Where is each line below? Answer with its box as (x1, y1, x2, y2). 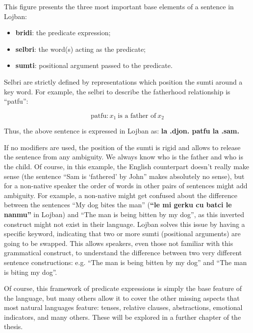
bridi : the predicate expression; (15, 27, 111, 38)
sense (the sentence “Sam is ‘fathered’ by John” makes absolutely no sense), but (4, 171, 245, 181)
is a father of (118, 112, 156, 119)
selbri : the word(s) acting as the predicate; (15, 44, 146, 54)
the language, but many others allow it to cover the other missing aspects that (4, 292, 240, 303)
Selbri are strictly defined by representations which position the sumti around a (4, 76, 243, 87)
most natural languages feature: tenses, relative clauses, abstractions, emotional (4, 302, 243, 312)
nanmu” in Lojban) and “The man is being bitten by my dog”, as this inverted (4, 209, 245, 219)
